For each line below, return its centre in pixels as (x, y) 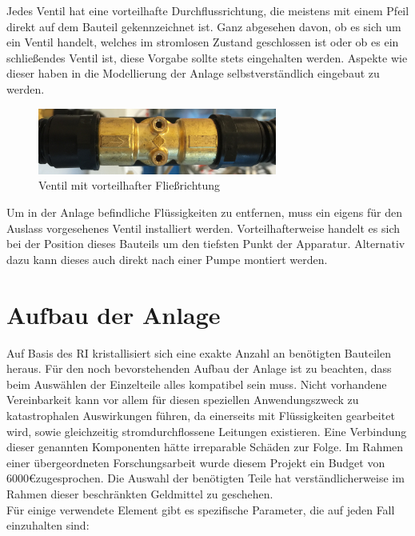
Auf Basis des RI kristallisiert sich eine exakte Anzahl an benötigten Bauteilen (199, 352)
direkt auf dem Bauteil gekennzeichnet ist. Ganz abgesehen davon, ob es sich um (204, 26)
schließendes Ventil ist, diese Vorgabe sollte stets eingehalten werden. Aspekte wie (207, 57)
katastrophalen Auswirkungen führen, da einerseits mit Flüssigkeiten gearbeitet (201, 415)
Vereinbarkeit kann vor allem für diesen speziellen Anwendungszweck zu (183, 400)
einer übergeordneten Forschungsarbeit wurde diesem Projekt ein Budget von (196, 462)
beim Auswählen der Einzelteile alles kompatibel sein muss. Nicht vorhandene (197, 384)
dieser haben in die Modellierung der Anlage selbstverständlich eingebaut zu (193, 73)
